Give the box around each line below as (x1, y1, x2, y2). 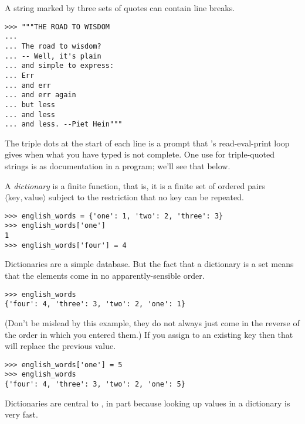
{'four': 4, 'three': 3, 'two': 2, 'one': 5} (5, 380, 185, 388)
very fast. (5, 408, 38, 420)
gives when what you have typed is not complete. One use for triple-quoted (5, 148, 274, 160)
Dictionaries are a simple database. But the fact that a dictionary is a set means (5, 258, 294, 270)
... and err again (5, 91, 76, 100)
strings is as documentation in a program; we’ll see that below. (5, 160, 231, 172)
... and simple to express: (5, 61, 114, 70)
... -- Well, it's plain (5, 52, 101, 60)
